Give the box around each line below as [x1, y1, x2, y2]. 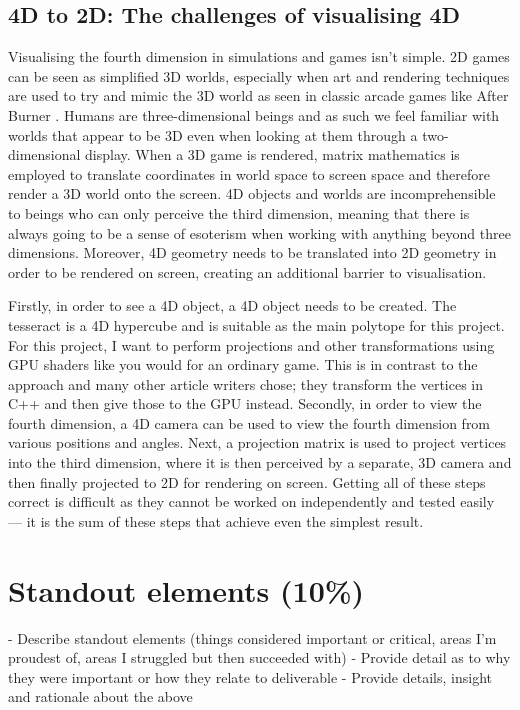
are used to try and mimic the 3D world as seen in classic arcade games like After [8, 85, 509, 106]
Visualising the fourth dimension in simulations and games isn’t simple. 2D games [8, 46, 510, 67]
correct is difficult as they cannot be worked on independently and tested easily [8, 491, 495, 512]
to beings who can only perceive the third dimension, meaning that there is [8, 202, 470, 223]
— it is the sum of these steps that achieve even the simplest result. [8, 510, 424, 531]
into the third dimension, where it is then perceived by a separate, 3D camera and [8, 452, 512, 473]
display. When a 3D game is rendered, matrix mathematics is [85, 144, 460, 165]
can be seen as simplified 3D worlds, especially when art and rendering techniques [8, 65, 510, 86]
